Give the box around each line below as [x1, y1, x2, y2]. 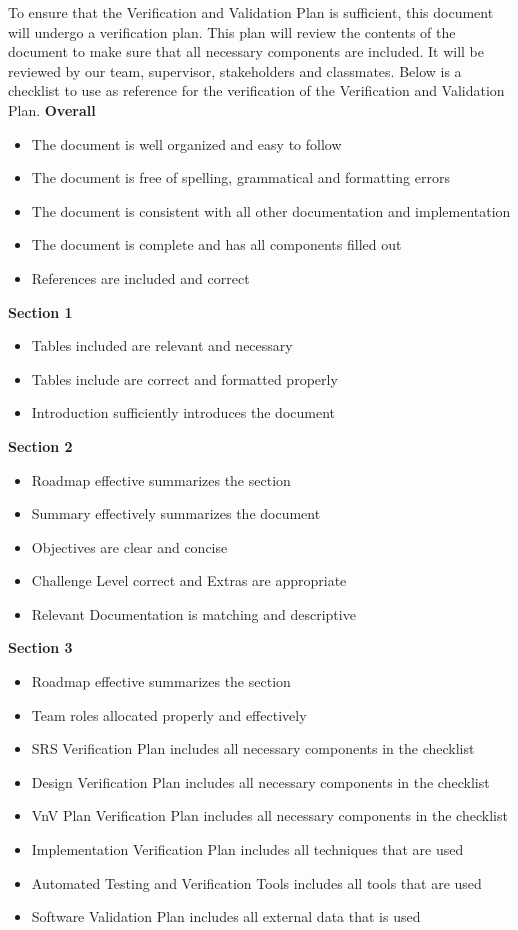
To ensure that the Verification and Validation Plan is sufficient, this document [8, 2, 494, 22]
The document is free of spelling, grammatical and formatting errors [31, 167, 450, 188]
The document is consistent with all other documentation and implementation [31, 200, 511, 221]
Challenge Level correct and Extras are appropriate [31, 570, 347, 591]
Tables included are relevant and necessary [31, 335, 293, 356]
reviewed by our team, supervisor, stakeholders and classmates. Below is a [8, 60, 462, 81]
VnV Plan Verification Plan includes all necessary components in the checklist [31, 805, 508, 826]
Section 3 [8, 637, 73, 658]
